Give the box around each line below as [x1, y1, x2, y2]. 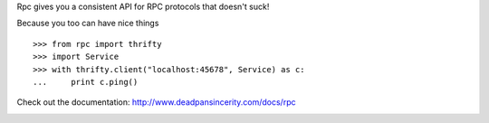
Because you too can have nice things [16, 18, 159, 29]
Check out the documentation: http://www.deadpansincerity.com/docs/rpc [16, 97, 296, 108]
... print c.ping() [33, 77, 139, 87]
